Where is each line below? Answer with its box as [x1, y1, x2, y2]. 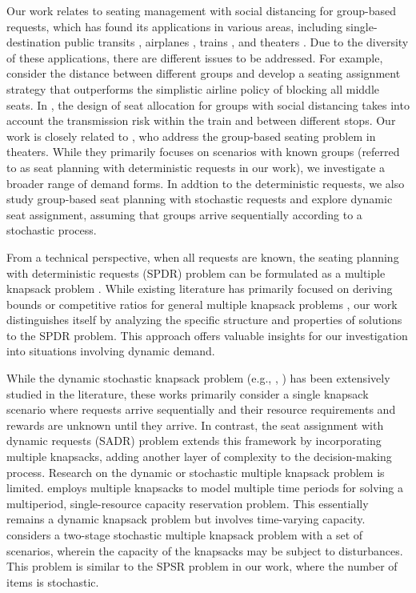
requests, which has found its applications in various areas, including [6, 18, 342, 34]
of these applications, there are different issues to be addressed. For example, [6, 49, 383, 66]
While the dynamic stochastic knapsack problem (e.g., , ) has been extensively [6, 370, 390, 387]
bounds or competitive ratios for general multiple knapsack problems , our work [6, 295, 398, 312]
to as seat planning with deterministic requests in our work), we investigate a [6, 158, 386, 175]
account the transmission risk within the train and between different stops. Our [6, 112, 396, 129]
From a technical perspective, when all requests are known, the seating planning [6, 248, 399, 265]
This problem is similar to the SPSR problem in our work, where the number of [6, 558, 398, 575]
